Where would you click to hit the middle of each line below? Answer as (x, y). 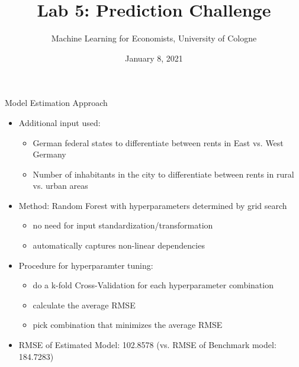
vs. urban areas (60, 186)
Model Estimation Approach (56, 103)
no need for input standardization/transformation (123, 225)
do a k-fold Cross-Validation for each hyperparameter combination (153, 285)
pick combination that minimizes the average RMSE (128, 325)
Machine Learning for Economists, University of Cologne (154, 38)
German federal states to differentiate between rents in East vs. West (158, 142)
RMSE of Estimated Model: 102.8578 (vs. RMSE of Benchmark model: (147, 345)
